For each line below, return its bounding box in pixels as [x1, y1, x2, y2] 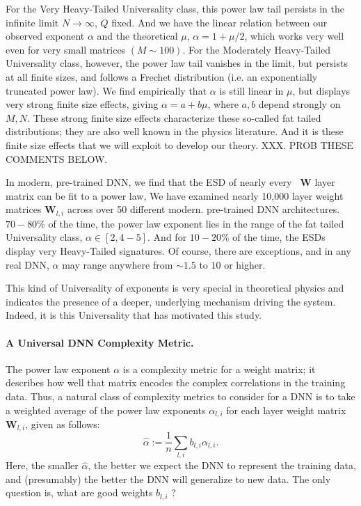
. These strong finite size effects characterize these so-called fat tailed [27, 110, 321, 125]
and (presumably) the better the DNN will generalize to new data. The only [6, 471, 331, 486]
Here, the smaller [6, 458, 79, 473]
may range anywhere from [62, 257, 173, 271]
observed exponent [6, 29, 85, 43]
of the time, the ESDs [232, 230, 326, 244]
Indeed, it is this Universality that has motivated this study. [6, 308, 262, 322]
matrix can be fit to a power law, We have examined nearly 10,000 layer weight [6, 188, 344, 203]
